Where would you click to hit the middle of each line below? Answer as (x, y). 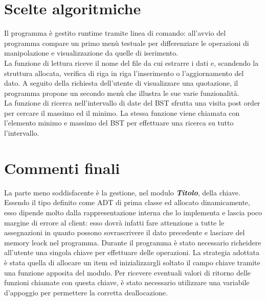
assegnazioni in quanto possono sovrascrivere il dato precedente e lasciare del (125, 232)
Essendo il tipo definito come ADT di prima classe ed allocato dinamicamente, (127, 202)
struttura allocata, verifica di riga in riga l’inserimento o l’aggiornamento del (124, 73)
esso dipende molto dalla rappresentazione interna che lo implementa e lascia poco (133, 212)
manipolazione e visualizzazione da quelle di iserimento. (91, 53)
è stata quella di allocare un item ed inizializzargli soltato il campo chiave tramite (132, 262)
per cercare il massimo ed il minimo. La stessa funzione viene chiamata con (122, 112)
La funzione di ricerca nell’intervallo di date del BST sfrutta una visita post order (132, 103)
